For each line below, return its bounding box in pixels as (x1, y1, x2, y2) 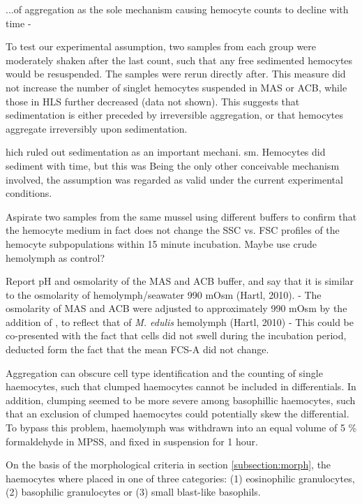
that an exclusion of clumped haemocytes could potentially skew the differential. (6, 406, 349, 421)
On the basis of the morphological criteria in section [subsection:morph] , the (6, 457, 331, 472)
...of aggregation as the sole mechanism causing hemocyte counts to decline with (6, 2, 349, 16)
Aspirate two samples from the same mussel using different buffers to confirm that (6, 209, 357, 223)
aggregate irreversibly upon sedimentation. (6, 121, 188, 135)
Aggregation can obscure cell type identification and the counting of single (6, 365, 323, 380)
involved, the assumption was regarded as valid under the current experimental (6, 172, 343, 186)
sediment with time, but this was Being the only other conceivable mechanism (6, 158, 340, 172)
